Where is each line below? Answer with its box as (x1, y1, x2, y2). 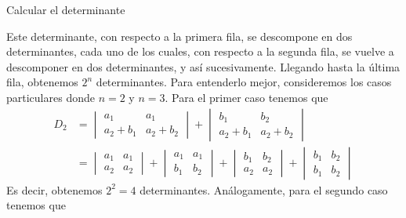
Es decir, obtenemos (6, 181, 103, 198)
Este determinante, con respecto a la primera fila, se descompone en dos (6, 27, 353, 44)
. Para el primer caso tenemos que (165, 89, 328, 105)
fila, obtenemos (6, 74, 78, 90)
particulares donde (6, 89, 95, 105)
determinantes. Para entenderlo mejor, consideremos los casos (96, 74, 392, 90)
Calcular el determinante (6, 2, 125, 17)
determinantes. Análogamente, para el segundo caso (140, 181, 388, 198)
